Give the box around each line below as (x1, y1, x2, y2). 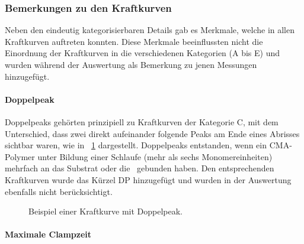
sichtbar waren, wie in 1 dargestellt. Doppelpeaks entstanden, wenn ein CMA (5, 139, 290, 151)
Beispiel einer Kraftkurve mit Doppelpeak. (28, 205, 183, 217)
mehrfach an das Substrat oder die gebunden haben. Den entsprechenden (5, 162, 274, 174)
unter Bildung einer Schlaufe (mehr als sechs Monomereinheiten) (37, 150, 273, 162)
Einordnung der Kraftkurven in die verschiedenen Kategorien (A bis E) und (5, 47, 280, 59)
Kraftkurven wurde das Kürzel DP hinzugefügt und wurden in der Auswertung (5, 173, 292, 186)
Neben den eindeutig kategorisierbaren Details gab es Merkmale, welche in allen (5, 24, 295, 36)
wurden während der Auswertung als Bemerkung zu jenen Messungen (5, 58, 257, 70)
